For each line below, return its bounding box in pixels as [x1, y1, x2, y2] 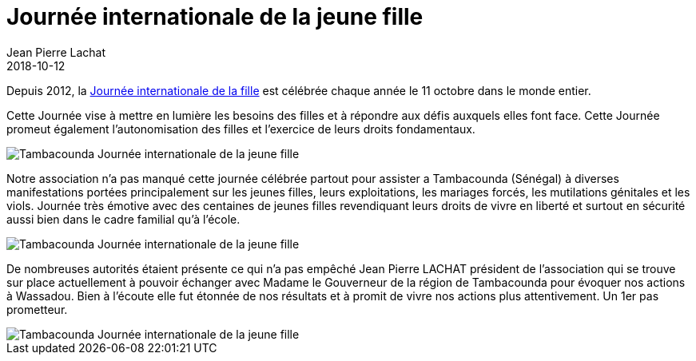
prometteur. [6, 302, 68, 316]
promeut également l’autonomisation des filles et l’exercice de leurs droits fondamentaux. [6, 121, 475, 136]
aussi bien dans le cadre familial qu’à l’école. [6, 212, 241, 226]
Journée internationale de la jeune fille [6, 3, 424, 30]
